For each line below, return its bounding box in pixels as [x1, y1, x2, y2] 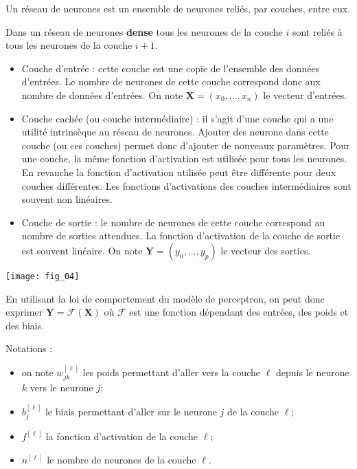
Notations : [5, 341, 53, 356]
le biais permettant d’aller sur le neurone [45, 404, 217, 418]
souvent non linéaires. [21, 192, 113, 206]
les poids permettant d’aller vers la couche [82, 364, 261, 379]
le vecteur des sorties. [220, 243, 311, 257]
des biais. [5, 318, 45, 332]
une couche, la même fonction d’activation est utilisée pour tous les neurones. [21, 151, 347, 166]
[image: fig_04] [5, 271, 80, 281]
